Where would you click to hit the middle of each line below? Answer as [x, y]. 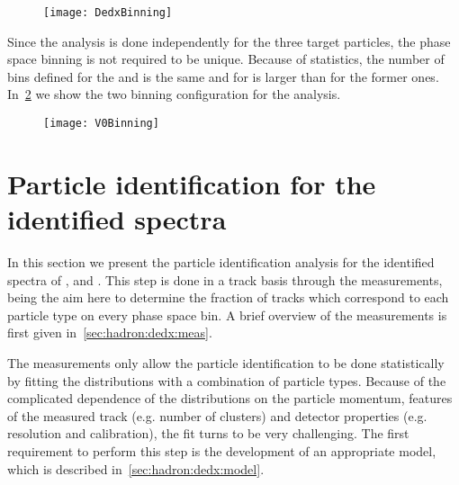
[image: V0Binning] [101, 124]
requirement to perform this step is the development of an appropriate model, [222, 450]
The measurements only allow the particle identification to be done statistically [226, 362]
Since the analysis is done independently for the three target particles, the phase [229, 41]
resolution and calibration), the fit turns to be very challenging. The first [208, 433]
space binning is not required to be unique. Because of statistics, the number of [226, 59]
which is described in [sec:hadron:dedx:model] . [136, 468]
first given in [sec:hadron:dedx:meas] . [110, 332]
